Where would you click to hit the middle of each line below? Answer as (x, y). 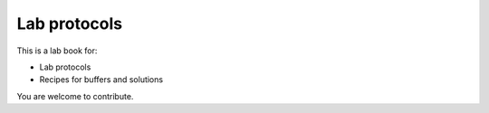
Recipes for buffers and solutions (101, 80)
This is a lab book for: (57, 51)
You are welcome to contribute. (75, 96)
